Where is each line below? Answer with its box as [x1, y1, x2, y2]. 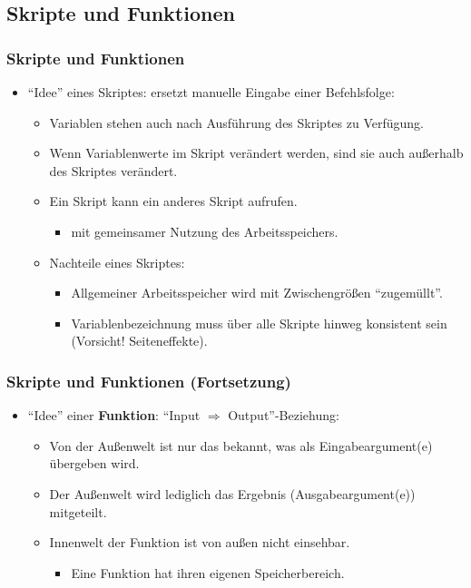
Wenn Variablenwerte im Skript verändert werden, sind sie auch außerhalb [49, 143, 464, 162]
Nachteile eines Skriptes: [49, 252, 185, 271]
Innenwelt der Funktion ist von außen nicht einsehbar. [49, 533, 350, 552]
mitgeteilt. [49, 502, 107, 521]
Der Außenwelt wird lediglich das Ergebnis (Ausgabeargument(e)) [49, 484, 416, 503]
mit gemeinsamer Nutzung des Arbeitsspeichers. [71, 221, 339, 240]
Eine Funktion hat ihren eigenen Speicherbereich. [71, 563, 345, 582]
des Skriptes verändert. [49, 161, 178, 180]
